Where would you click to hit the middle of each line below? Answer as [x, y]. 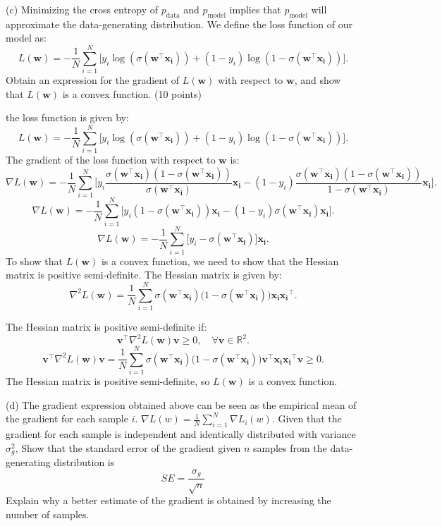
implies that [255, 9]
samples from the [290, 447]
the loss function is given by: [67, 117]
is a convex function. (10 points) [132, 93]
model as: [26, 38]
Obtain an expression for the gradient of [93, 80]
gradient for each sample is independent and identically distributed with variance [181, 434]
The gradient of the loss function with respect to [111, 160]
